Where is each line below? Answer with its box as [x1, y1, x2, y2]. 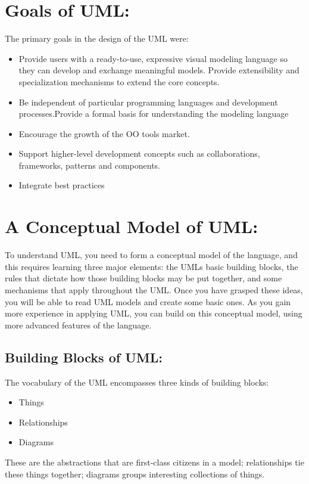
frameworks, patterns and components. [18, 159, 160, 171]
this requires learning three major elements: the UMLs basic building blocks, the [5, 260, 298, 272]
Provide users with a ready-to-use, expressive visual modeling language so [18, 52, 288, 64]
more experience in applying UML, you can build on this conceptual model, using [5, 307, 302, 319]
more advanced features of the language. [5, 318, 152, 331]
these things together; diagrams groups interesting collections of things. [5, 467, 265, 480]
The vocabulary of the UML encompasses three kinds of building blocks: [5, 376, 269, 388]
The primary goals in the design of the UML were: [5, 32, 189, 45]
